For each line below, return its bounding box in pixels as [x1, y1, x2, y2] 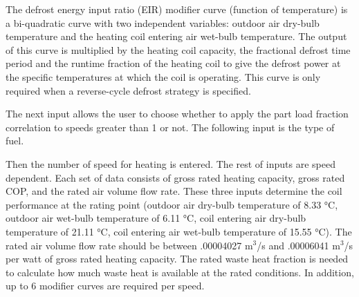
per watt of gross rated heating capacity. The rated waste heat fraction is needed [6, 251, 349, 266]
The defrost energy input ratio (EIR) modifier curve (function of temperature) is [6, 2, 348, 16]
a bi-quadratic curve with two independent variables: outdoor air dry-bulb [6, 15, 320, 30]
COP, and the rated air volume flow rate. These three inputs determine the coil [6, 184, 342, 198]
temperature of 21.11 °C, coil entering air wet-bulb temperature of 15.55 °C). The [6, 224, 352, 238]
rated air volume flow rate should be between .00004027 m [6, 238, 253, 252]
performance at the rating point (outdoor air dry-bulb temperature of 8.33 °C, [6, 197, 338, 211]
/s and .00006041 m [257, 238, 340, 252]
